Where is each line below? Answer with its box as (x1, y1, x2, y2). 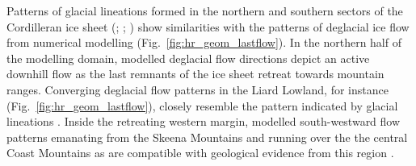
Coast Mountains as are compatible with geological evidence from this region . (6, 144, 394, 161)
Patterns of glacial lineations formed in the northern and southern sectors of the (6, 2, 403, 19)
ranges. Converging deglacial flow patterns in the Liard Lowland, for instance (6, 81, 389, 98)
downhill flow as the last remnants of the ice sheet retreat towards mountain (6, 65, 384, 82)
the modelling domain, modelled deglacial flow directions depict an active (6, 49, 370, 66)
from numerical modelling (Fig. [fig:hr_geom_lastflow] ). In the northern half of (6, 34, 401, 51)
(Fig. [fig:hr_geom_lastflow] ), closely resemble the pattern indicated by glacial (6, 97, 398, 114)
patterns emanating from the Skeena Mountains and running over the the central (6, 128, 408, 145)
